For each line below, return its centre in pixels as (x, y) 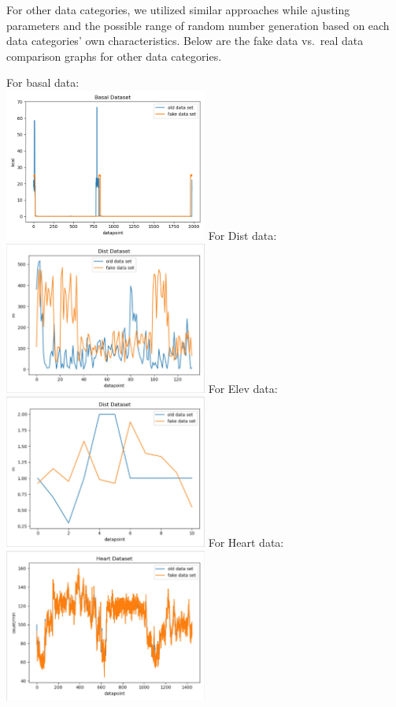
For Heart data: (246, 542)
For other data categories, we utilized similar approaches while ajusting (178, 9)
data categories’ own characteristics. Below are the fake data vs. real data (185, 41)
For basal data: (43, 82)
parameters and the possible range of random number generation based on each (198, 25)
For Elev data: (243, 388)
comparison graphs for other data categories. (114, 56)
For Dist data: (242, 235)
